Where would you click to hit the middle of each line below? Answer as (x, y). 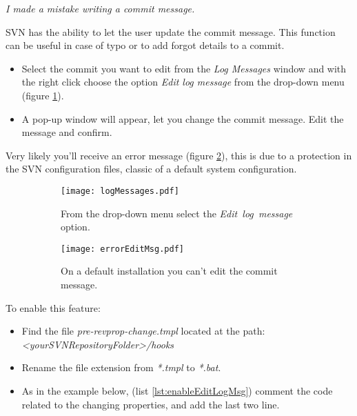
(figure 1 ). (43, 95)
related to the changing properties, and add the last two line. (151, 404)
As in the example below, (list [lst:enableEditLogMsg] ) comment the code (177, 390)
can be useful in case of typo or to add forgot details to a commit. (145, 45)
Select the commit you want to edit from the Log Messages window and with (184, 68)
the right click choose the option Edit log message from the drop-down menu (183, 82)
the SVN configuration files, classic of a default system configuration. (151, 169)
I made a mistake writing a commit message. (100, 8)
